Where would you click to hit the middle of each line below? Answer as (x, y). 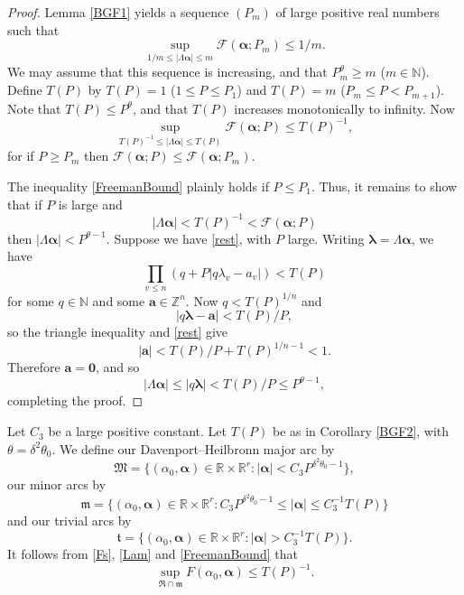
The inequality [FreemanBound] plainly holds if (138, 186)
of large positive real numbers (357, 12)
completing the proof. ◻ (75, 400)
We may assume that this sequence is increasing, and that (167, 72)
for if (21, 156)
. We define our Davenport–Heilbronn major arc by (193, 448)
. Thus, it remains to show (384, 186)
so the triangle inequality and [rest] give (118, 332)
